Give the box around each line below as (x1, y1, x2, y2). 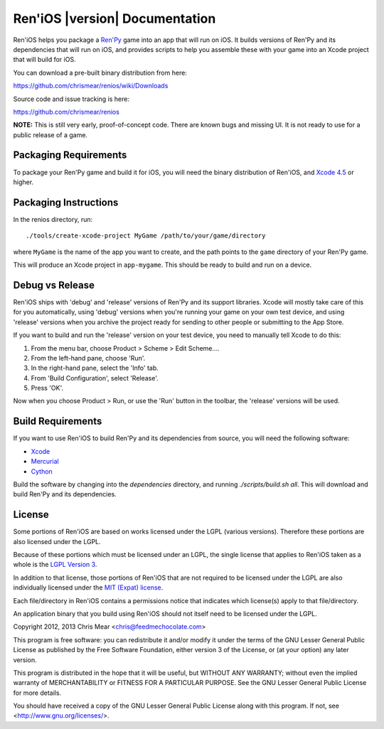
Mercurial (31, 457, 60, 466)
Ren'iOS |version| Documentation (13, 11, 216, 26)
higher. (13, 178, 34, 186)
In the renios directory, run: (13, 215, 93, 223)
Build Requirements (13, 415, 102, 427)
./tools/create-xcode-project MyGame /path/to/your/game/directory (26, 232, 266, 240)
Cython (31, 467, 53, 476)
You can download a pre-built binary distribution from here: (13, 68, 188, 77)
